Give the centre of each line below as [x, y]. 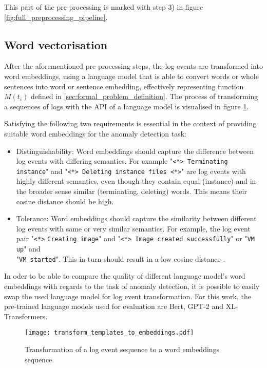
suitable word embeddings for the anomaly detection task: [95, 133]
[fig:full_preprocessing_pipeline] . [56, 17]
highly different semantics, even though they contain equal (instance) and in [136, 181]
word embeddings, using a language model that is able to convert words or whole [131, 76]
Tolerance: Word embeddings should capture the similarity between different [136, 218]
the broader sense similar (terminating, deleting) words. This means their [131, 191]
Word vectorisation [56, 44]
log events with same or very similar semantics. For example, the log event [133, 228]
